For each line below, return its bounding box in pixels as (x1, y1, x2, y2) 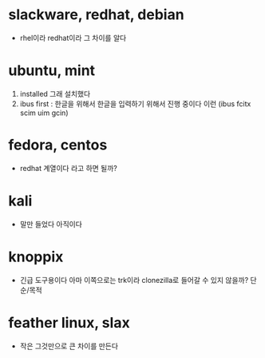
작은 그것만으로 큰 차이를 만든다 (19, 341, 118, 351)
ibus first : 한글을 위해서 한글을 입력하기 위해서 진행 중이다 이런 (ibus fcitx (19, 98, 251, 109)
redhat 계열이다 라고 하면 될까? (19, 163, 117, 173)
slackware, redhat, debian (8, 6, 185, 24)
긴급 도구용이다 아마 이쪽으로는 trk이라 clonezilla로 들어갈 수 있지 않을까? (19, 275, 249, 284)
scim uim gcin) (19, 108, 69, 117)
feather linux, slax (8, 313, 130, 332)
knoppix (8, 248, 64, 265)
